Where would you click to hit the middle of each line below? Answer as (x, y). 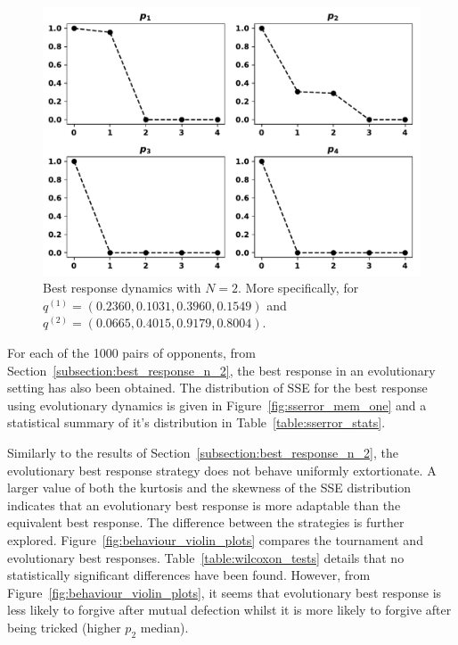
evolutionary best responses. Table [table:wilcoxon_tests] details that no (206, 557)
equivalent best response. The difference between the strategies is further (206, 522)
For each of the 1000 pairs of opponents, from (131, 352)
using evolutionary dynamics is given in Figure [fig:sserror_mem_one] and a (217, 405)
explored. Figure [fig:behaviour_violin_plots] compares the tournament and (215, 539)
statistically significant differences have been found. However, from (189, 575)
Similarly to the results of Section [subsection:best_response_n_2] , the (203, 452)
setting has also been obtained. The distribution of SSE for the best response (217, 388)
